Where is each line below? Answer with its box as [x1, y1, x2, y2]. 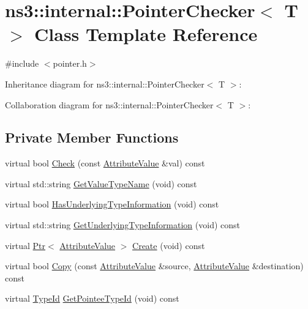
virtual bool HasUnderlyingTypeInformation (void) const [5, 198, 219, 210]
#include [5, 57, 39, 70]
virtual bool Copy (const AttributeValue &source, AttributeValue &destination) [5, 259, 304, 272]
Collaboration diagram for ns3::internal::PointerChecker [5, 98, 214, 111]
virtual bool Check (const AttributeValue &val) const [5, 157, 205, 169]
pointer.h [53, 57, 87, 70]
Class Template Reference [34, 21, 258, 47]
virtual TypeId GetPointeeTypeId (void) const [5, 292, 179, 305]
